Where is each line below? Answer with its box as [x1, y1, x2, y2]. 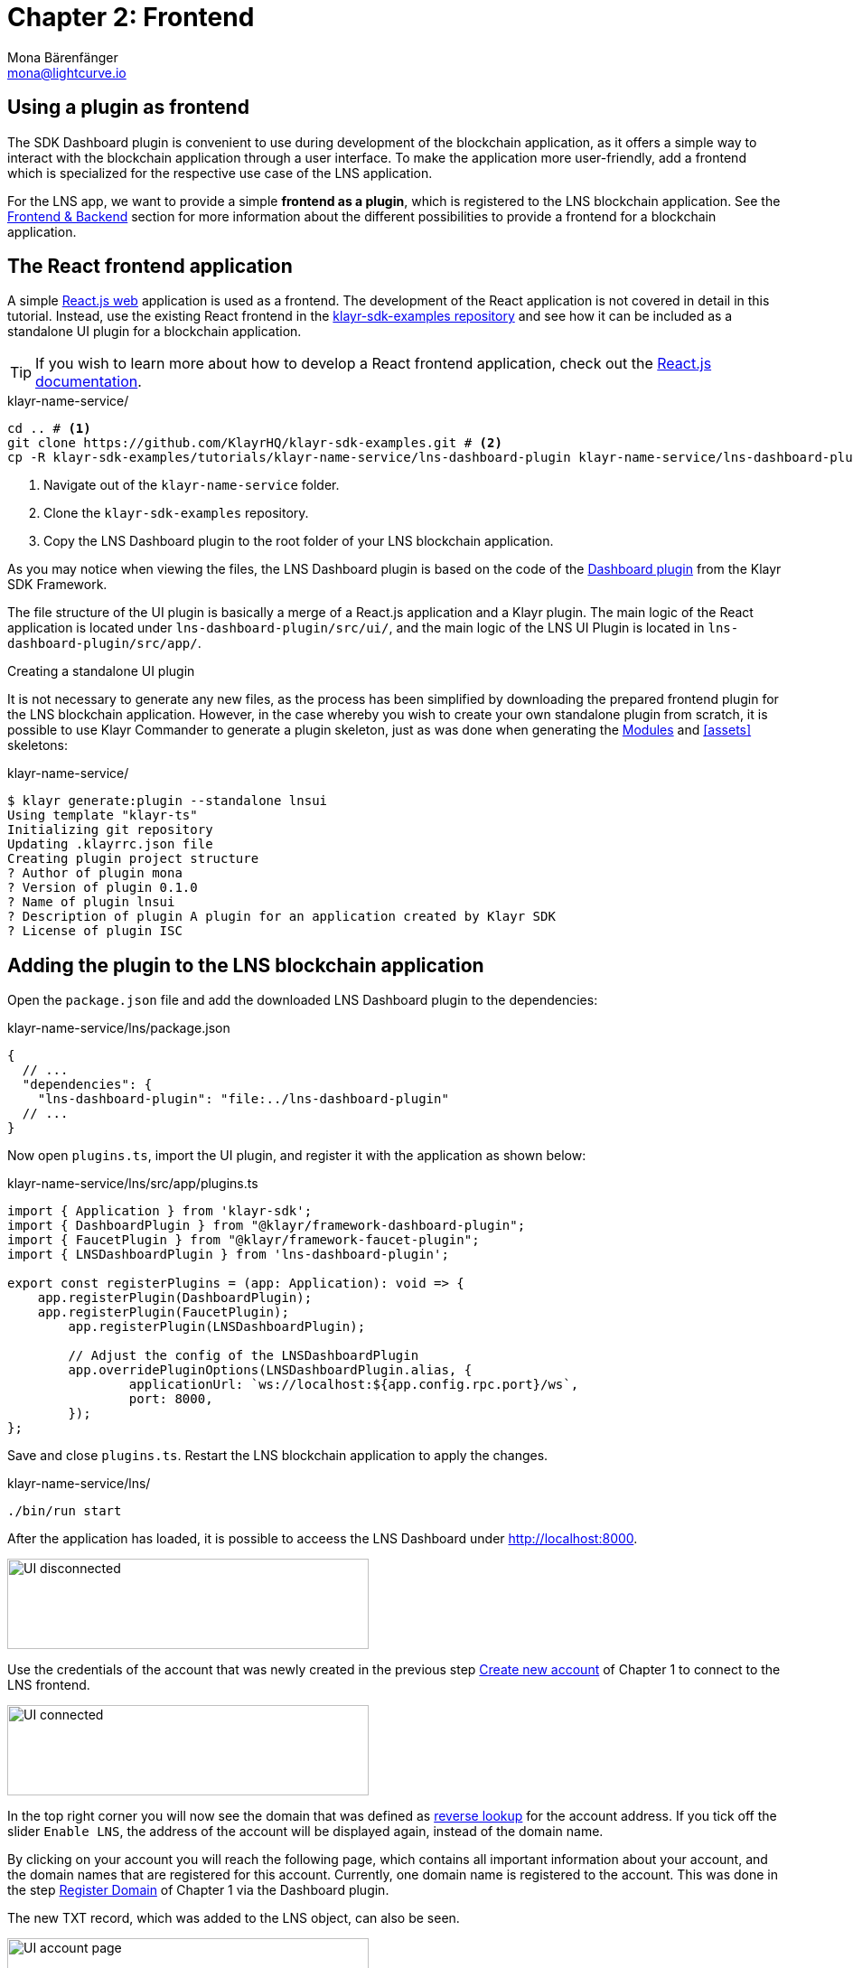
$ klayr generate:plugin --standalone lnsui [7, 793, 328, 809]
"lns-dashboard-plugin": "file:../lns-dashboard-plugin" [37, 1092, 449, 1107]
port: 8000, [128, 1392, 213, 1407]
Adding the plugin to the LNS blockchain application [7, 953, 484, 977]
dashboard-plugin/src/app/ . [7, 635, 202, 651]
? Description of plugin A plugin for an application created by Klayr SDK [7, 909, 556, 924]
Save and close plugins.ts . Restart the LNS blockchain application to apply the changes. [7, 1448, 548, 1464]
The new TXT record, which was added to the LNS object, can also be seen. [7, 1910, 460, 1926]
